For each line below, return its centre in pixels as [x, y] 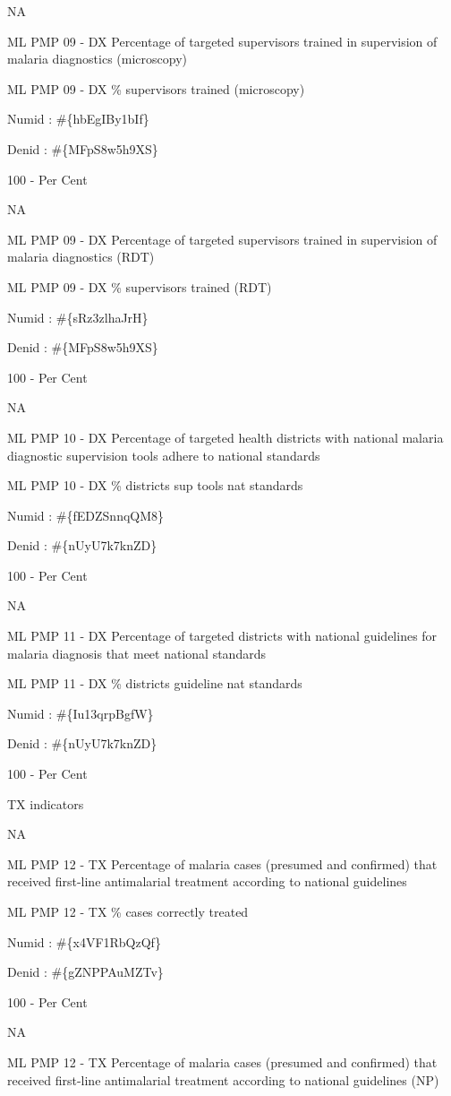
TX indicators [46, 803]
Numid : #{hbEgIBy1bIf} [78, 119]
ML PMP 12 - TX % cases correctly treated [128, 911]
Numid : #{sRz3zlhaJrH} [78, 317]
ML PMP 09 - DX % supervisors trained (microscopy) [156, 88]
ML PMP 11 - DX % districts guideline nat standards [155, 683]
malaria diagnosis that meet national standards [136, 653]
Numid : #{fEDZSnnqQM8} [86, 515]
